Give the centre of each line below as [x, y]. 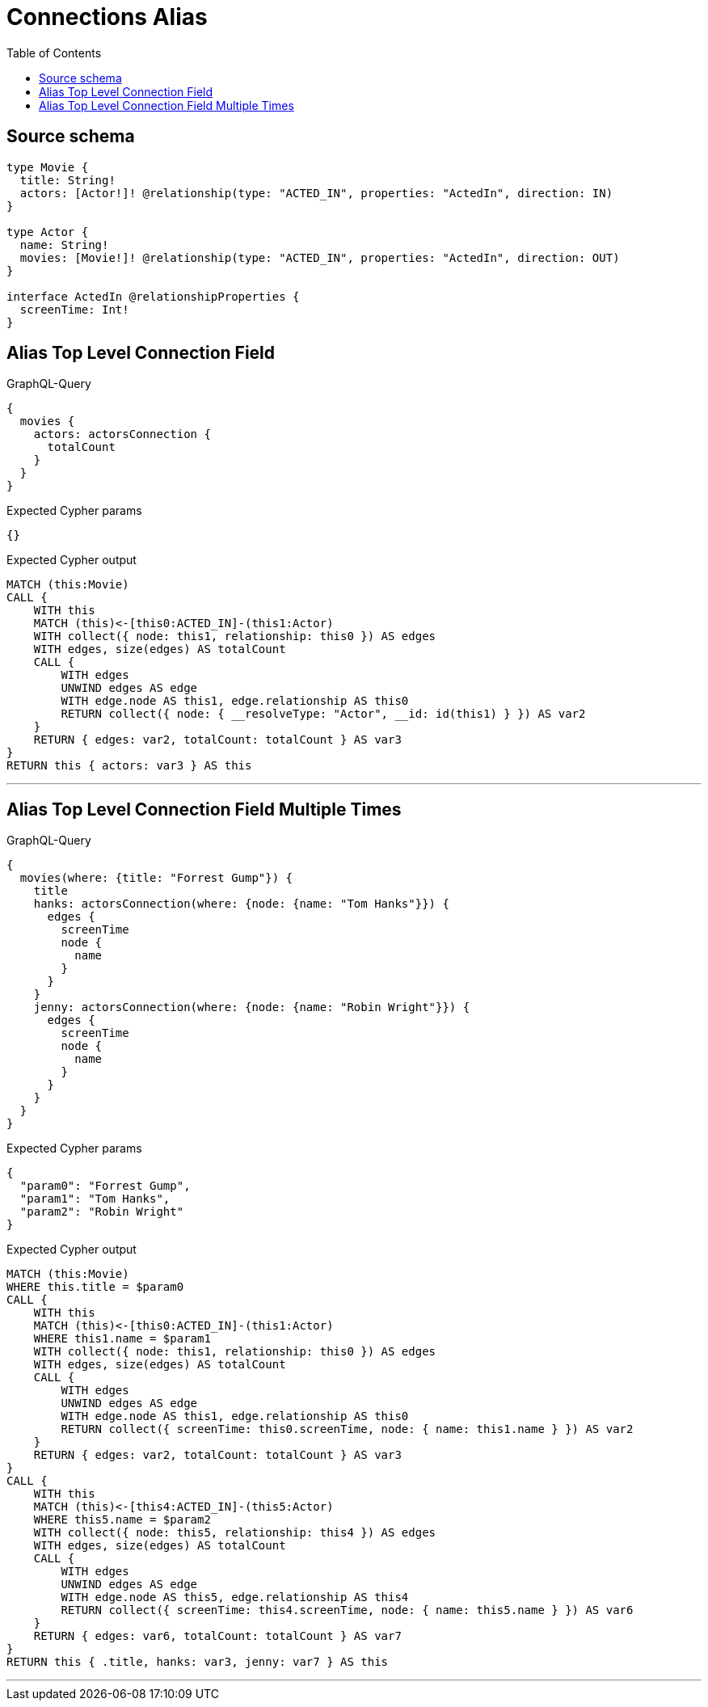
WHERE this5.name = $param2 [122, 1520]
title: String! [67, 180]
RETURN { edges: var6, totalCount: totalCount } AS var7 [217, 1636]
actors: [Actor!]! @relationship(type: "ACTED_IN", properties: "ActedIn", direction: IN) [316, 193]
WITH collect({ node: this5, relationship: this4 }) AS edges [235, 1533]
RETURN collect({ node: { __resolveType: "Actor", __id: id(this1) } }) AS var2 [323, 714]
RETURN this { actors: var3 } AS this [129, 766]
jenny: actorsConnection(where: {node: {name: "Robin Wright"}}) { [252, 1007]
